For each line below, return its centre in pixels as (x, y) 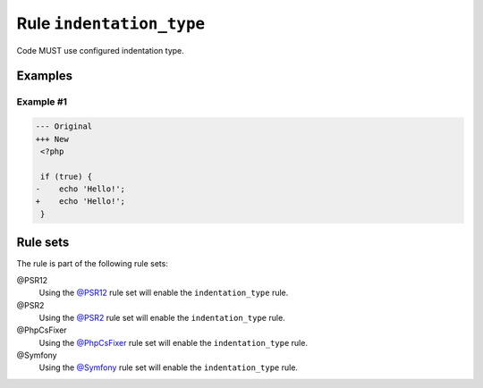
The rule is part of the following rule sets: (93, 264)
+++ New (52, 139)
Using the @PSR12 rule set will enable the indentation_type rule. (164, 293)
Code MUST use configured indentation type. (101, 50)
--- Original (64, 127)
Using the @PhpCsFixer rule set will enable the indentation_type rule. (174, 342)
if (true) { (67, 176)
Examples (45, 76)
